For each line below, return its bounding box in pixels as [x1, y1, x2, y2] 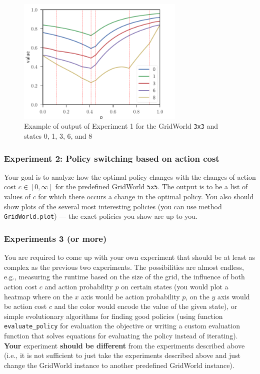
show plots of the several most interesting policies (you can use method [4, 201, 222, 211]
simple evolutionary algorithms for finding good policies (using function [4, 310, 223, 321]
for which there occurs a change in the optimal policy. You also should [38, 191, 254, 202]
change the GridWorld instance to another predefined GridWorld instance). [4, 359, 234, 370]
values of [4, 191, 30, 202]
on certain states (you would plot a [121, 281, 228, 291]
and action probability [44, 281, 113, 291]
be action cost [4, 301, 47, 311]
